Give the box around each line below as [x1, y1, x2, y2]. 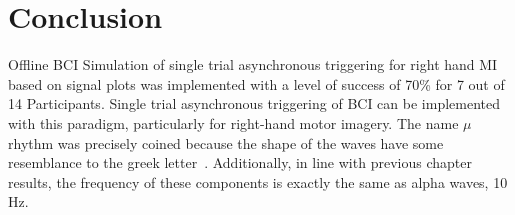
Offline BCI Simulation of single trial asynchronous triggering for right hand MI [8, 54, 498, 75]
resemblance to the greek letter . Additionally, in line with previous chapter [8, 152, 472, 173]
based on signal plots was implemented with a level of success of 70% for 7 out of [8, 73, 505, 94]
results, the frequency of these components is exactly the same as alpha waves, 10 [8, 171, 508, 192]
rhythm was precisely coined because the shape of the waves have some [8, 132, 444, 153]
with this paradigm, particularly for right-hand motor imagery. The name [8, 112, 459, 133]
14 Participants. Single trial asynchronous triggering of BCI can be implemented [8, 93, 500, 114]
